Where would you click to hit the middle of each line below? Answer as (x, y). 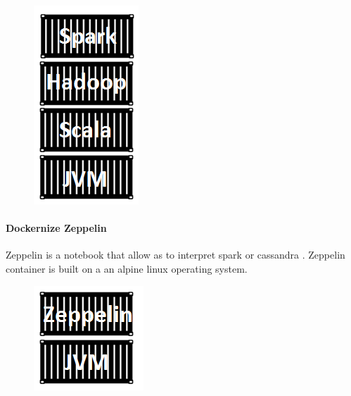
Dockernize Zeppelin (56, 228)
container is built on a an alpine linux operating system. (127, 268)
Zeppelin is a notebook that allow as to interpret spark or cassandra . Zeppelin (175, 255)
